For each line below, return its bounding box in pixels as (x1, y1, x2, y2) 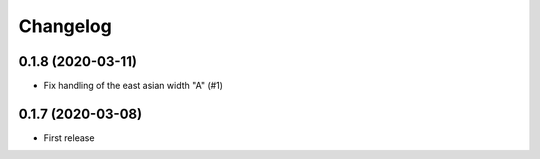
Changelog (18, 15, 112, 37)
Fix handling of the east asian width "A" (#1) (43, 80, 224, 92)
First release (43, 131, 95, 144)
